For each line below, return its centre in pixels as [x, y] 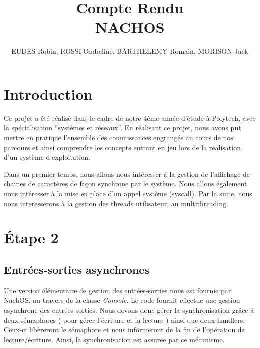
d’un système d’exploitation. [47, 157]
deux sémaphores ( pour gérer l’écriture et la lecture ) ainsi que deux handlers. [125, 319]
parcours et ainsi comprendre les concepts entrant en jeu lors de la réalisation [122, 147]
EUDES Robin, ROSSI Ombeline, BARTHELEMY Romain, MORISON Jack [130, 51]
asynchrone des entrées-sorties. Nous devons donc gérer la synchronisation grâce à [129, 309]
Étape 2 [31, 237]
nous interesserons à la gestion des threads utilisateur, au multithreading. [116, 203]
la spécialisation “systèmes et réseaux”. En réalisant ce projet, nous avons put [123, 128]
